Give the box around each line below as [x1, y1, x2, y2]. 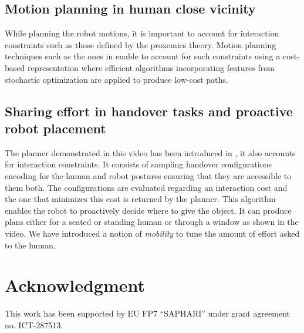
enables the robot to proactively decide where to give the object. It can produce [5, 204, 292, 216]
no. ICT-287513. [5, 318, 63, 331]
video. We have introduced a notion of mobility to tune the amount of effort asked [5, 227, 300, 239]
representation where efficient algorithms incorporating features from [27, 61, 275, 73]
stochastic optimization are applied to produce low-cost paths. [5, 73, 228, 85]
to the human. [5, 238, 56, 251]
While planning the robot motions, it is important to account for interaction [5, 27, 279, 39]
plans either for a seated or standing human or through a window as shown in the [5, 216, 299, 228]
